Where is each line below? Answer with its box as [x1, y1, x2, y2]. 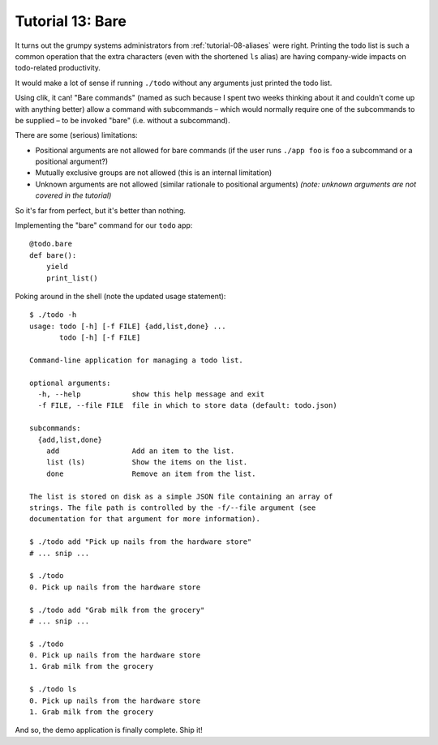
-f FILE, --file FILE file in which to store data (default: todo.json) [37, 401, 337, 410]
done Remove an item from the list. [45, 469, 256, 478]
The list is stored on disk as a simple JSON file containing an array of [29, 491, 333, 501]
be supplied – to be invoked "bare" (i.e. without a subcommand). [15, 115, 230, 125]
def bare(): [29, 250, 77, 259]
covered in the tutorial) [35, 191, 112, 200]
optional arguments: [29, 378, 111, 387]
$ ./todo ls [29, 685, 77, 694]
